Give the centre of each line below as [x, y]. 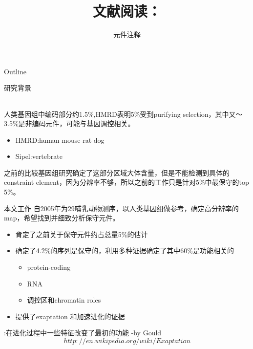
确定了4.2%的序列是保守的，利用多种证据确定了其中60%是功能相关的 [125, 251]
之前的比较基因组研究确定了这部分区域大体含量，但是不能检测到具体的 [117, 172]
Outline [15, 71]
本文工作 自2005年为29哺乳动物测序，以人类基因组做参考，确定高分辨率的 [121, 208]
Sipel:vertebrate [39, 156]
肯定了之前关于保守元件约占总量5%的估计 [82, 234]
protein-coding [49, 267]
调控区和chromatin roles [64, 300]
